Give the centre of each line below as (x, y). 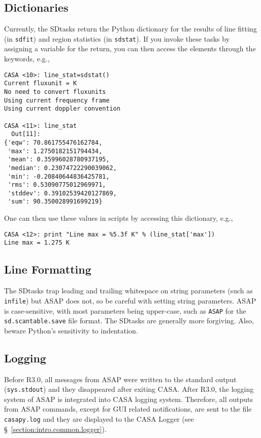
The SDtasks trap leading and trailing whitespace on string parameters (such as (128, 291)
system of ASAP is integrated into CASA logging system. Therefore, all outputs (128, 399)
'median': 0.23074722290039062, (62, 168)
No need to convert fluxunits (55, 92)
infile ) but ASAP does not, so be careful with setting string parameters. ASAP (130, 300)
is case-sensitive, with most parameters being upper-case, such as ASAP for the (125, 310)
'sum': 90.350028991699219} (55, 202)
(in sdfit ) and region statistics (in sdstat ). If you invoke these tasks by (117, 38)
